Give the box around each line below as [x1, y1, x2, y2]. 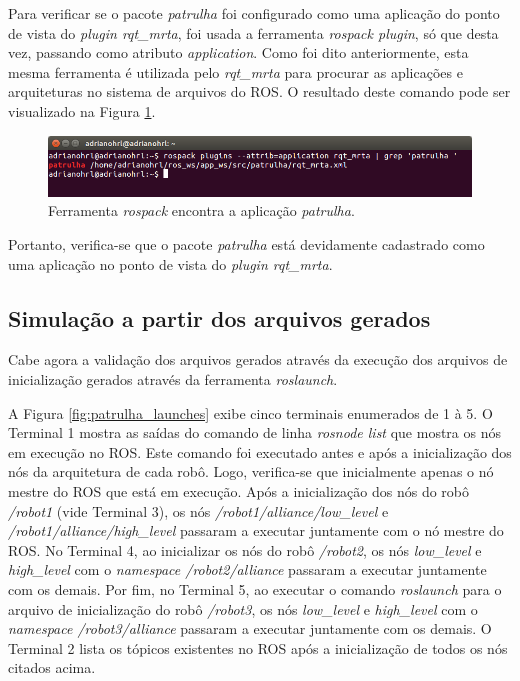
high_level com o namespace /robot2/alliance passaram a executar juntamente [8, 559, 487, 580]
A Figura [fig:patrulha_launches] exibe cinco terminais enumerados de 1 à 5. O [8, 402, 493, 423]
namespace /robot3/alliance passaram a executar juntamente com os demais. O [8, 618, 492, 639]
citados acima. [8, 657, 96, 678]
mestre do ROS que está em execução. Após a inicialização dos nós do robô [8, 481, 470, 501]
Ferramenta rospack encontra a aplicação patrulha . [48, 200, 355, 221]
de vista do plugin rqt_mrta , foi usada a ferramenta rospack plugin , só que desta [8, 22, 499, 43]
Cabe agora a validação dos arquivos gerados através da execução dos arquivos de [8, 349, 508, 370]
